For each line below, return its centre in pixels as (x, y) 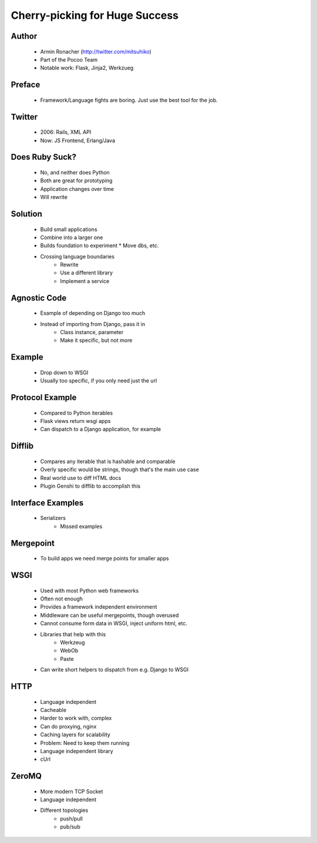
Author (24, 36)
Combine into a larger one (72, 237)
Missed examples (81, 526)
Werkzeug (72, 642)
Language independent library (77, 751)
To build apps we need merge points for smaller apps (105, 559)
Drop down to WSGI (64, 372)
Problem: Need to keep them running (85, 743)
